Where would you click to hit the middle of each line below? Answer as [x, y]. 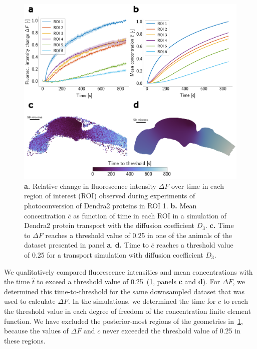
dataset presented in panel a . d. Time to [86, 245]
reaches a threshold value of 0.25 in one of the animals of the [139, 235]
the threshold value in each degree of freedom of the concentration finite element [127, 311]
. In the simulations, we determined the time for [142, 301]
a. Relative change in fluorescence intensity [90, 186]
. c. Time [219, 225]
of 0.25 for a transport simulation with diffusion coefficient [114, 254]
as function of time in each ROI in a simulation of [150, 215]
